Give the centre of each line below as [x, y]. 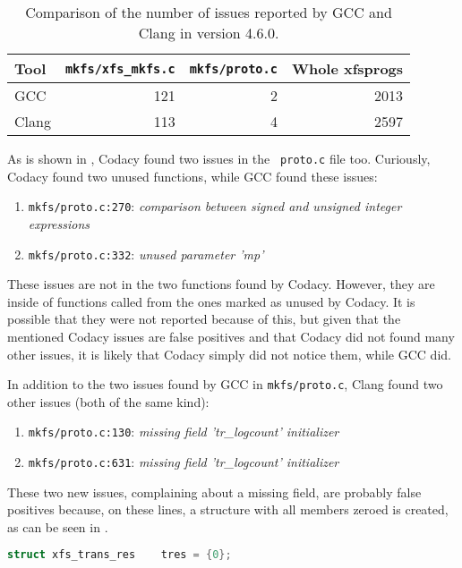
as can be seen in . [58, 526]
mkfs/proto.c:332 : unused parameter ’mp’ [146, 254]
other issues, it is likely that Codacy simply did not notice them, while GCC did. [229, 354]
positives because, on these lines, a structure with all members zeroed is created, [228, 509]
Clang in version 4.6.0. [209, 33]
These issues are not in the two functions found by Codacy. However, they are [221, 284]
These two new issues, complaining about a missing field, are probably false [214, 492]
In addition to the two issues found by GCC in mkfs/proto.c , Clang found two [225, 384]
